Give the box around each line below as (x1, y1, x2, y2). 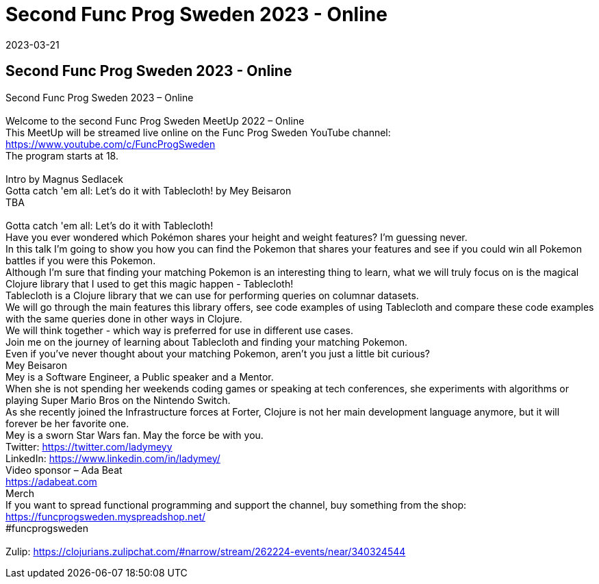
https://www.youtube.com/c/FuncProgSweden (5, 138, 216, 150)
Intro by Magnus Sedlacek (5, 173, 123, 185)
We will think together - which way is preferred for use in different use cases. (5, 324, 353, 336)
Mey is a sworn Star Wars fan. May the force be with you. (5, 429, 264, 441)
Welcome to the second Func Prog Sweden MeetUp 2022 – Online (5, 114, 305, 127)
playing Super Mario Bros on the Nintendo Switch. (5, 394, 231, 406)
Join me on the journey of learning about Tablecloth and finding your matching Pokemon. (5, 335, 408, 348)
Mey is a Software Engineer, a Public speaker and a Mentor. (5, 370, 274, 383)
